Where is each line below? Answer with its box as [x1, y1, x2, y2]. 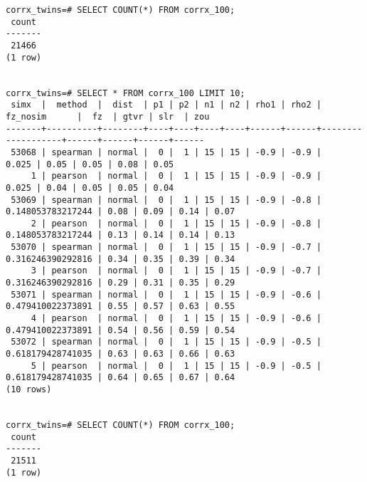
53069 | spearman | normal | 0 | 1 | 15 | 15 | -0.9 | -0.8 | [11, 194, 321, 205]
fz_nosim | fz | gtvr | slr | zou [6, 111, 210, 122]
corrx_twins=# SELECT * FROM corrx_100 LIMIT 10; [6, 88, 245, 98]
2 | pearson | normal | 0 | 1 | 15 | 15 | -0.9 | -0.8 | [31, 218, 321, 229]
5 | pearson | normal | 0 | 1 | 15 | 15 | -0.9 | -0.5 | [31, 360, 321, 371]
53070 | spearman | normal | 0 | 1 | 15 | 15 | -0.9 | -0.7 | [11, 242, 321, 253]
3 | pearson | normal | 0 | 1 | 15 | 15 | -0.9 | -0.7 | [31, 266, 321, 276]
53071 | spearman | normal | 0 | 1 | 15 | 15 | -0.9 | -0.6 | [11, 289, 321, 300]
